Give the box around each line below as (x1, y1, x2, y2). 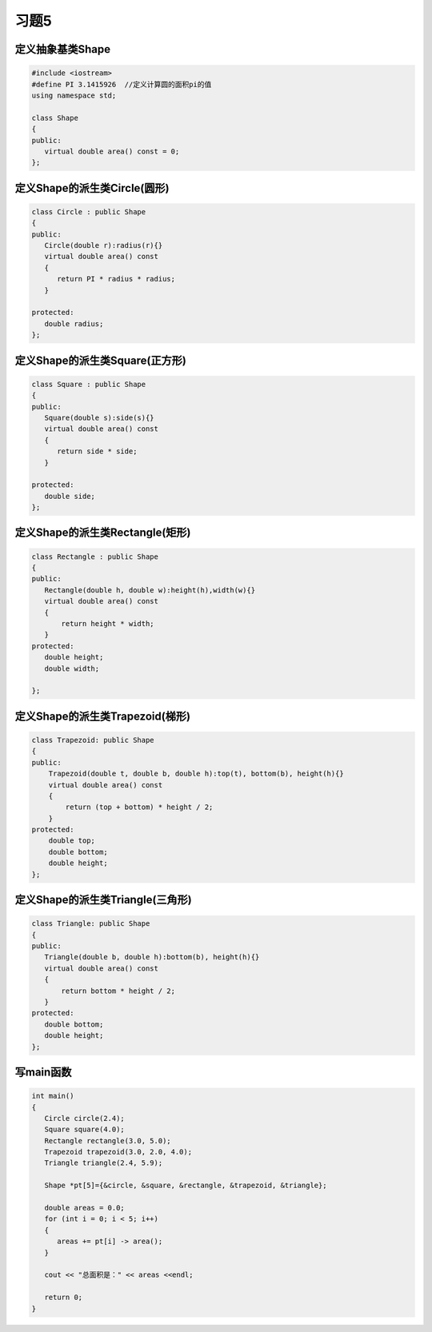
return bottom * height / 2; (61, 986, 176, 995)
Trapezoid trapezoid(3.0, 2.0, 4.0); (44, 1147, 192, 1157)
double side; (44, 492, 96, 500)
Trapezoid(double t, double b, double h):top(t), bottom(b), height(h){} (48, 769, 344, 779)
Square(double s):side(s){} (44, 413, 155, 422)
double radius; (44, 319, 104, 328)
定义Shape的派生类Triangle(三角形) (14, 893, 192, 907)
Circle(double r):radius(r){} (44, 241, 163, 250)
